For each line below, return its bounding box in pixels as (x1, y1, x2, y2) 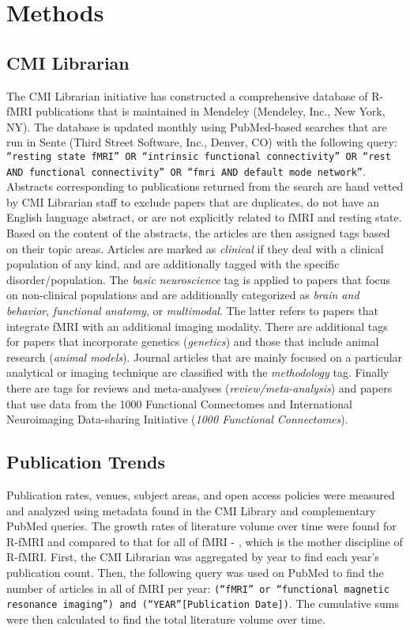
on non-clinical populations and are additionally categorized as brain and (6, 287, 359, 303)
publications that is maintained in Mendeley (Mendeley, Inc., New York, (36, 103, 386, 120)
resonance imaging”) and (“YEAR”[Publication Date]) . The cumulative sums (6, 595, 399, 612)
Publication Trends (6, 450, 166, 474)
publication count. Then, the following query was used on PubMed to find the (6, 564, 384, 580)
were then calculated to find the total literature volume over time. (6, 610, 325, 627)
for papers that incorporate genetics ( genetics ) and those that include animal (6, 333, 379, 350)
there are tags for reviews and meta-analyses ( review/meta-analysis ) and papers (6, 379, 393, 396)
